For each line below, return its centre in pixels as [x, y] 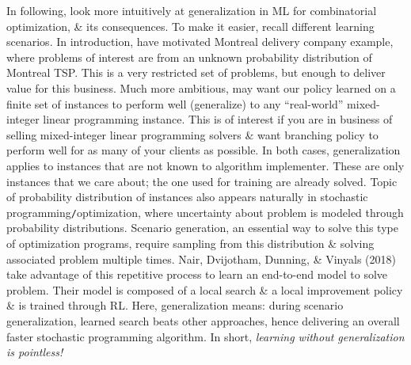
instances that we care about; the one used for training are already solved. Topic [202, 181]
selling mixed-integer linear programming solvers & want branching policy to [192, 134]
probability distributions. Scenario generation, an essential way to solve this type [202, 228]
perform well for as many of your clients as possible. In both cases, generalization [204, 150]
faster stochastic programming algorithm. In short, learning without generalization [205, 336]
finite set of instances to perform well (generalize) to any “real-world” [175, 103]
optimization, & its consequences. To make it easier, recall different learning [190, 26]
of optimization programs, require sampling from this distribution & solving [190, 243]
